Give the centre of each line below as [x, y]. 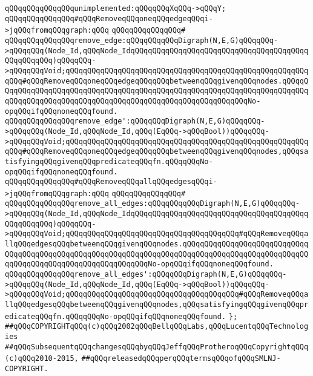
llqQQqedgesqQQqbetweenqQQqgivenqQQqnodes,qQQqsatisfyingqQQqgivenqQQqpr [157, 305]
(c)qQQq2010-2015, [42, 359]
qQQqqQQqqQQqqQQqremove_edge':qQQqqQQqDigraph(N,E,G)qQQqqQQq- [135, 121]
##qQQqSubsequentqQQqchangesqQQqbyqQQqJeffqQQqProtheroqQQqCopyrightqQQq [157, 347]
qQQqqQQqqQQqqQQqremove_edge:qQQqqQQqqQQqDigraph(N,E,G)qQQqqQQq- [142, 40]
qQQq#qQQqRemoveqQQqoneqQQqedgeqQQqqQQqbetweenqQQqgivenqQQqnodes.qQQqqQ [157, 81]
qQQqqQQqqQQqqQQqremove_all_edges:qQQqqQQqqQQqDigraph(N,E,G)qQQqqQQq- [152, 204]
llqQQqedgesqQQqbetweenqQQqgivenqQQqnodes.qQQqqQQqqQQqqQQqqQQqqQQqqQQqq [157, 244]
